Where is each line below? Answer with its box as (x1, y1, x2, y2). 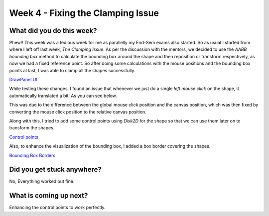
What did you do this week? (9, 26, 97, 35)
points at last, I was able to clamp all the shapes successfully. (9, 67, 135, 73)
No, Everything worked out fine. (9, 178, 75, 184)
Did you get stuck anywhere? (9, 165, 102, 174)
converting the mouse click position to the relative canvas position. (9, 108, 146, 114)
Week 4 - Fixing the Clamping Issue (9, 7, 159, 18)
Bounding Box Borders (9, 152, 56, 158)
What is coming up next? (9, 192, 88, 200)
